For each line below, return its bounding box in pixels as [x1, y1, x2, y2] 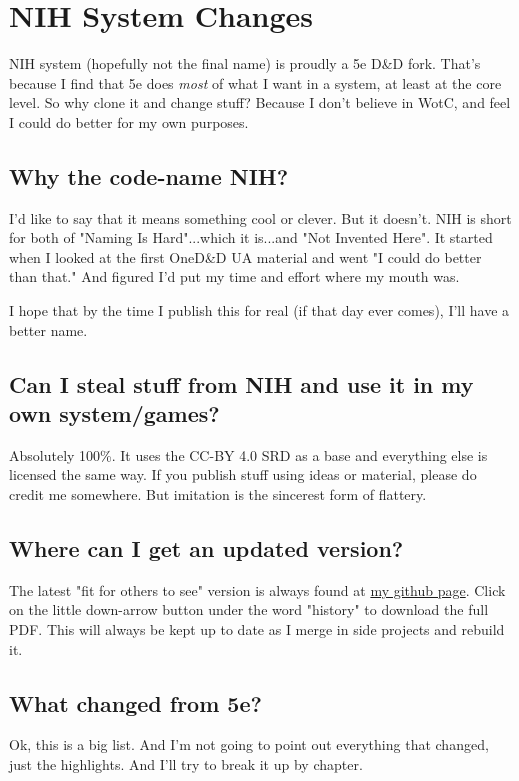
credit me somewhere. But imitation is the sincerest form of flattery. [9, 484, 427, 505]
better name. [9, 319, 88, 340]
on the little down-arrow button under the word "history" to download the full [9, 599, 489, 620]
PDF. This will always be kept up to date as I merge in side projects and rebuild [9, 619, 505, 640]
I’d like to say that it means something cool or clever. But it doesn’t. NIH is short [9, 207, 512, 228]
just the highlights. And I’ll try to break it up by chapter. [9, 754, 363, 775]
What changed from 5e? [9, 687, 262, 718]
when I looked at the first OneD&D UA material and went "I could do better [9, 246, 482, 267]
